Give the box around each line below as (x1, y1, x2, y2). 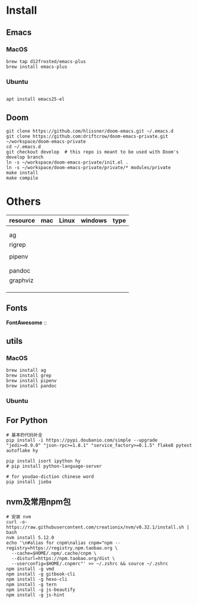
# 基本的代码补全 (6, 432, 43, 438)
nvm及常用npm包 (6, 496, 71, 506)
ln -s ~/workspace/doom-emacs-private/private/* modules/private (6, 164, 171, 170)
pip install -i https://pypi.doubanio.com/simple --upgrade (6, 437, 158, 443)
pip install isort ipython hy (6, 458, 81, 464)
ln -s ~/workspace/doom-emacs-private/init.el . (6, 159, 129, 165)
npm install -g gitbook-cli (6, 571, 76, 577)
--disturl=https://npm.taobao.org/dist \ (11, 555, 116, 561)
